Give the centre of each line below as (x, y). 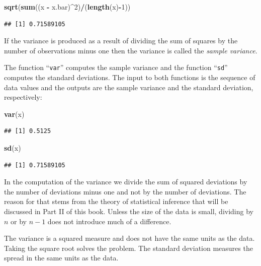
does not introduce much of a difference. (109, 221)
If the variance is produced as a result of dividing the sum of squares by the (121, 41)
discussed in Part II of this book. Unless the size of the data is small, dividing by (129, 211)
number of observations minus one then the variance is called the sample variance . (131, 50)
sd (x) (13, 148)
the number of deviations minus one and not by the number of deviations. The (125, 191)
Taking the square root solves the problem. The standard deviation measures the (128, 248)
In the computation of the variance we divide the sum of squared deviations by (126, 182)
